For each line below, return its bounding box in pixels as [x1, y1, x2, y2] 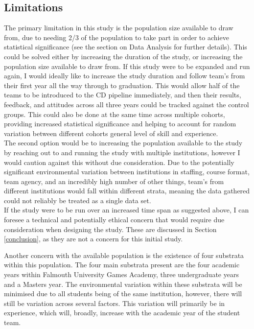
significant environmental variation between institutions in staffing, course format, [4, 166, 250, 177]
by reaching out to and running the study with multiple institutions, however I [4, 147, 240, 157]
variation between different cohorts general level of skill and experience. [4, 128, 218, 138]
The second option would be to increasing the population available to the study [4, 138, 243, 148]
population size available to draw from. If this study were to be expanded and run [4, 61, 250, 71]
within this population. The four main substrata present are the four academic [4, 259, 240, 270]
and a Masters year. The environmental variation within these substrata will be [4, 279, 242, 289]
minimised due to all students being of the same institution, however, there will [4, 288, 242, 299]
